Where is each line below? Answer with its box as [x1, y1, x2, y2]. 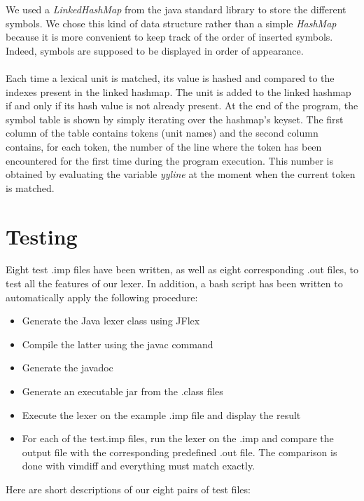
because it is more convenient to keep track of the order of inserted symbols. [6, 29, 333, 44]
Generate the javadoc [22, 360, 113, 375]
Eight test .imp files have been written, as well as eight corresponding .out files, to [6, 262, 358, 277]
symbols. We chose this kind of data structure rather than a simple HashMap [6, 15, 337, 30]
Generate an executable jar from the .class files [22, 384, 223, 398]
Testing [6, 221, 78, 250]
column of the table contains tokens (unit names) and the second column [6, 125, 318, 140]
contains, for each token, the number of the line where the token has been [6, 139, 322, 153]
